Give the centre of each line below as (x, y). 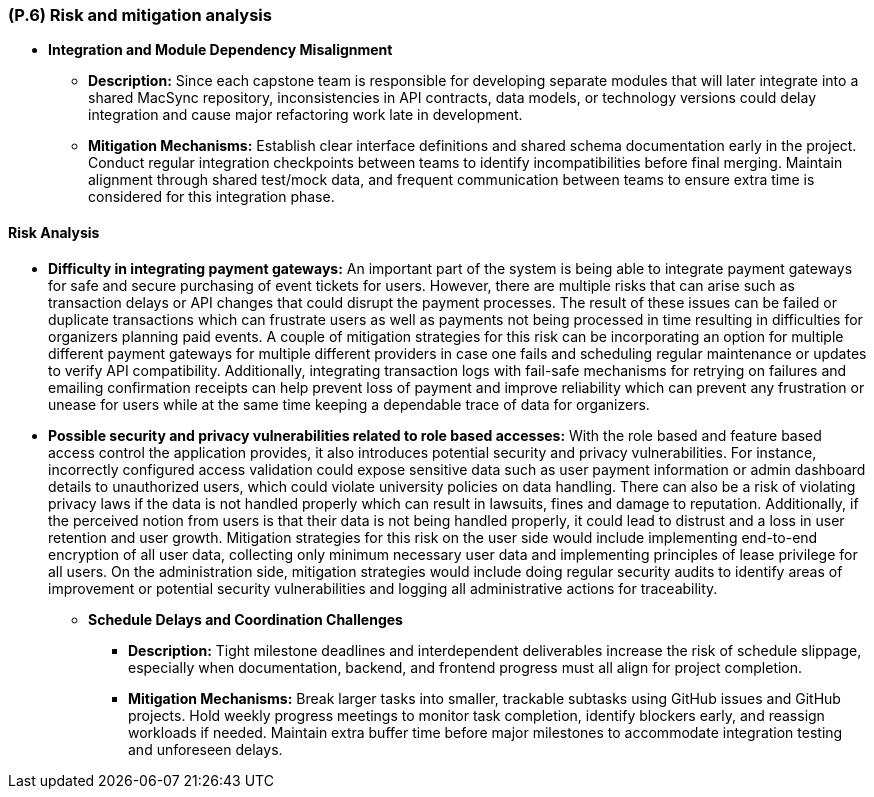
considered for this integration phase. (211, 197)
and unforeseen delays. (205, 749)
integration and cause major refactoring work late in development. (305, 115)
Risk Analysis (54, 232)
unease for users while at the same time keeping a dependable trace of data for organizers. (349, 404)
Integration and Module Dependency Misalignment (220, 50)
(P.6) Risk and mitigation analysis (140, 15)
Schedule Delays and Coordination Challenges (245, 619)
